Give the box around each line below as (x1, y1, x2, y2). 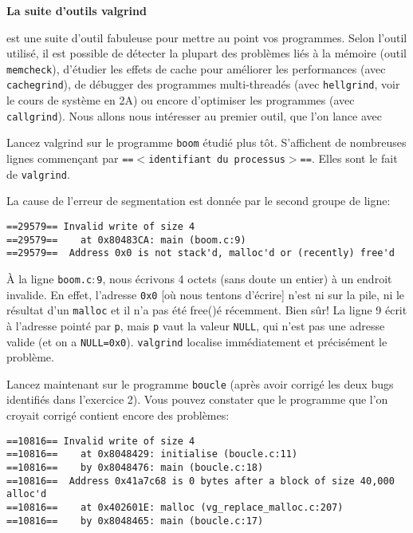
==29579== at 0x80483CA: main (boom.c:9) (6, 234, 246, 246)
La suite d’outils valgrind (6, 2, 147, 18)
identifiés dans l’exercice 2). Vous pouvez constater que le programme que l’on (6, 391, 388, 408)
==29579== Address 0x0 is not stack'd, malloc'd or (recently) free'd (6, 247, 395, 259)
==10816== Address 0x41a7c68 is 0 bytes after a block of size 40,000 (6, 475, 395, 487)
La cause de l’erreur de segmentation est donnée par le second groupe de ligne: (6, 192, 391, 209)
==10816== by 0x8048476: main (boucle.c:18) (6, 461, 264, 473)
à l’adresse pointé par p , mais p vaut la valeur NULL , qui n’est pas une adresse (6, 317, 385, 334)
